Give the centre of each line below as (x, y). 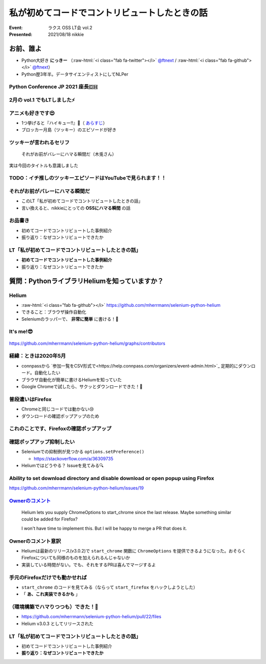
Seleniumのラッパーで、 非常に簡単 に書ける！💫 (70, 319)
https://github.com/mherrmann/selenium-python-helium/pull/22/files (91, 617)
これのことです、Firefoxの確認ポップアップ (60, 429)
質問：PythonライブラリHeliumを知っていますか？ (86, 281)
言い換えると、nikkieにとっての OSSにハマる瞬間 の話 (76, 208)
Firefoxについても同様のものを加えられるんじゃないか (76, 558)
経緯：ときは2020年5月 (37, 356)
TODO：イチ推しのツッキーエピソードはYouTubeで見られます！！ (88, 178)
